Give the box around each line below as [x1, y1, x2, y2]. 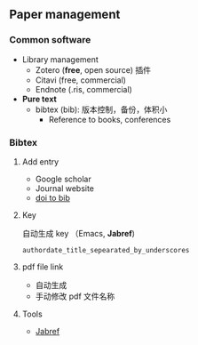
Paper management [9, 7, 121, 22]
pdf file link [21, 261, 64, 272]
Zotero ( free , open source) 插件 [35, 64, 151, 75]
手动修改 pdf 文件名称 [35, 291, 115, 301]
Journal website [35, 182, 95, 194]
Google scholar [35, 173, 91, 184]
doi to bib [35, 192, 71, 203]
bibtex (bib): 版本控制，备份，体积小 [35, 104, 168, 115]
